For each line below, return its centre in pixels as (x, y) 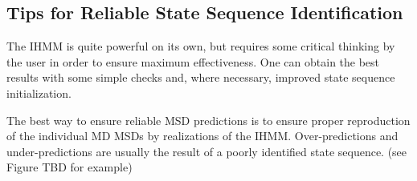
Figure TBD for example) (69, 167)
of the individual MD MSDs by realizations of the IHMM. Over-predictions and (202, 136)
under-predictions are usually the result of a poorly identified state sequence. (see (207, 151)
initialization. (39, 93)
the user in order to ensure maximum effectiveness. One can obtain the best (193, 61)
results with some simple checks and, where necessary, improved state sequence (201, 77)
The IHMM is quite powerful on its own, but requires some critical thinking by (201, 46)
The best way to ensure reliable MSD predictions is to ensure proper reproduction (208, 120)
